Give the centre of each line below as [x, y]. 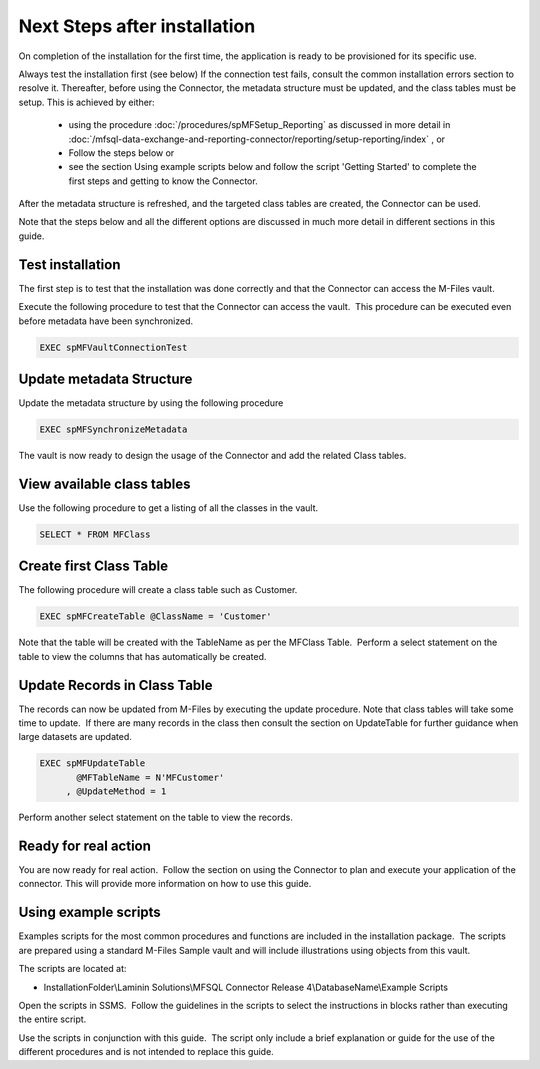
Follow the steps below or [121, 152]
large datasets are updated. [75, 737]
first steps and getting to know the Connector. [163, 181]
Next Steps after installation [137, 26]
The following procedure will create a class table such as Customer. [158, 590]
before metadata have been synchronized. [106, 321]
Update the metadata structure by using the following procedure [151, 403]
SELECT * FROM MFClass [95, 534]
